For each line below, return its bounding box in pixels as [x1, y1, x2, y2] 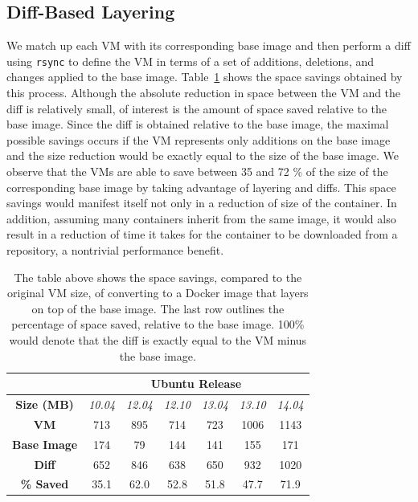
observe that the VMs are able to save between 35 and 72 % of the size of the [6, 163, 388, 180]
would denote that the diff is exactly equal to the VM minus [9, 331, 307, 348]
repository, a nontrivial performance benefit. [6, 241, 224, 258]
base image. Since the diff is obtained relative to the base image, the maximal [6, 116, 389, 133]
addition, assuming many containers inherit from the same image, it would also [6, 210, 396, 227]
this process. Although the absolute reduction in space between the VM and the [6, 84, 401, 101]
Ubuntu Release [150, 375, 242, 392]
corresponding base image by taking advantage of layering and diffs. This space [6, 178, 396, 195]
